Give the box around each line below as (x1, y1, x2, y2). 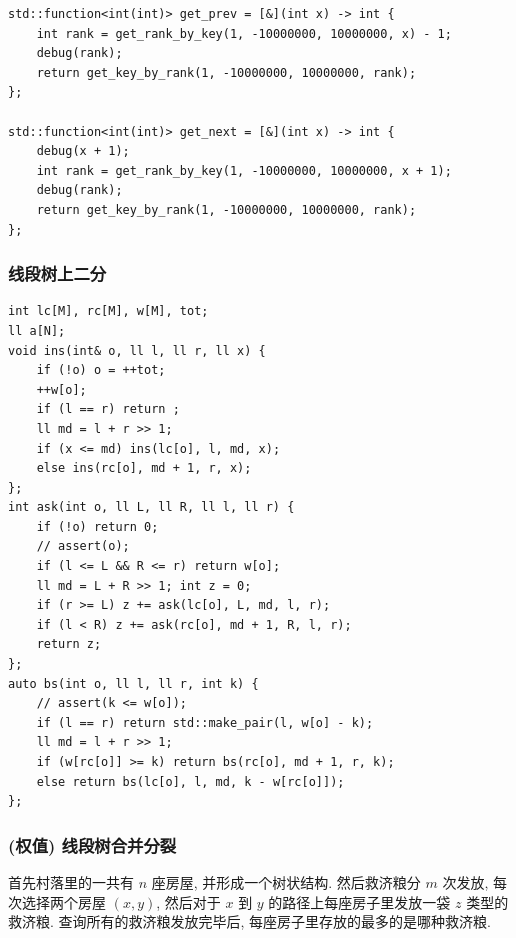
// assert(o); (36, 539, 130, 554)
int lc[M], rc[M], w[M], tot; (8, 304, 209, 319)
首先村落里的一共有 (8, 872, 134, 892)
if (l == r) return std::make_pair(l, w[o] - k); (36, 715, 374, 730)
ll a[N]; (8, 323, 66, 338)
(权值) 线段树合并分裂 (8, 832, 177, 857)
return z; (36, 637, 102, 652)
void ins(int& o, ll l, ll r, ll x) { (8, 343, 266, 358)
